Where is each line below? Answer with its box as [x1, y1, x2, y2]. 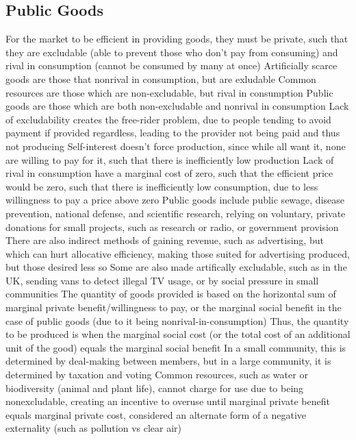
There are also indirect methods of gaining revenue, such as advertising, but [5, 233, 324, 247]
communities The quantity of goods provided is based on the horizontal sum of [5, 286, 336, 301]
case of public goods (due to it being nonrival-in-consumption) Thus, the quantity [5, 313, 349, 328]
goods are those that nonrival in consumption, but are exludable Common [5, 71, 316, 86]
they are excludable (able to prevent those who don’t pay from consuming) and [5, 45, 338, 59]
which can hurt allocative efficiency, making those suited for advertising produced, [5, 246, 350, 260]
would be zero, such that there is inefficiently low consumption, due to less [5, 179, 318, 193]
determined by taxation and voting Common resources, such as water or [5, 367, 308, 382]
